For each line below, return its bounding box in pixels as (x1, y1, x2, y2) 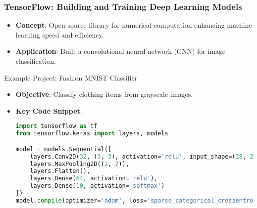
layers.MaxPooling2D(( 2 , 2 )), (30, 160, 129, 167)
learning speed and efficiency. (15, 29, 104, 40)
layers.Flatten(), (30, 167, 91, 175)
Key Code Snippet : (15, 105, 82, 116)
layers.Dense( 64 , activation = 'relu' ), (30, 175, 158, 182)
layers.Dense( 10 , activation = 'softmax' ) (30, 182, 165, 190)
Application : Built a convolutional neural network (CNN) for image (15, 46, 226, 56)
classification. (15, 56, 56, 66)
